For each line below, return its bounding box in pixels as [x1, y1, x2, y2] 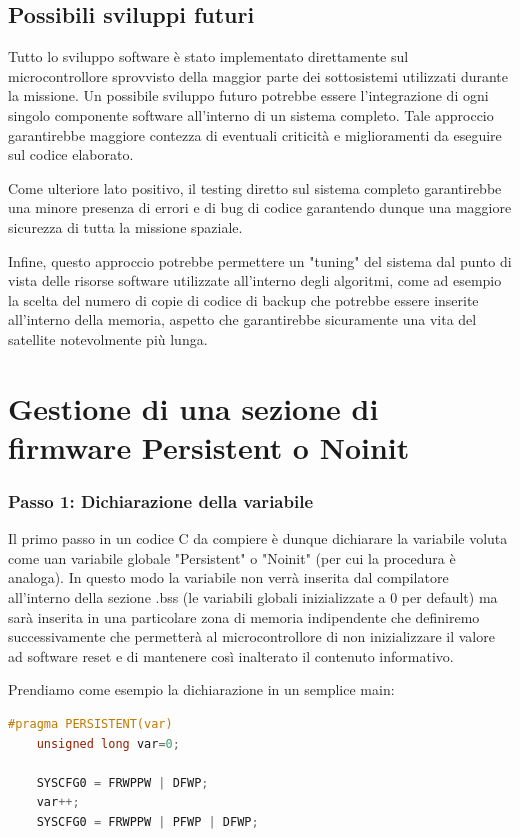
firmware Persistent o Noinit [8, 426, 410, 467]
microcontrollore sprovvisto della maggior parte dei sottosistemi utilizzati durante [8, 65, 508, 86]
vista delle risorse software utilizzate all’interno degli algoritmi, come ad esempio [8, 270, 502, 291]
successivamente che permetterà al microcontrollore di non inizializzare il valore [8, 626, 495, 647]
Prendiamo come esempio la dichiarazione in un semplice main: [8, 679, 395, 700]
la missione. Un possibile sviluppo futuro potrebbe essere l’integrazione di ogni [8, 85, 489, 106]
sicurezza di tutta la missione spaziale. [8, 216, 243, 237]
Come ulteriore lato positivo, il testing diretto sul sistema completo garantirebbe [8, 177, 502, 198]
